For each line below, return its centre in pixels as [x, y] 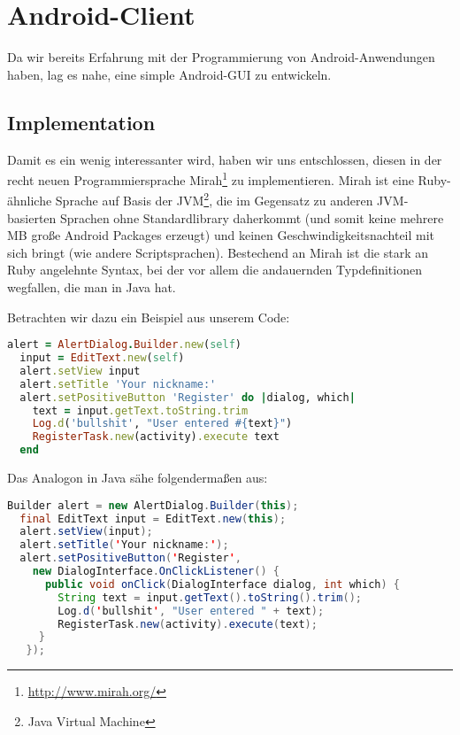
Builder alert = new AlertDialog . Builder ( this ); [153, 505]
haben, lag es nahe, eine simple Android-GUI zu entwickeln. [169, 74]
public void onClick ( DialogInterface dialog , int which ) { [222, 584]
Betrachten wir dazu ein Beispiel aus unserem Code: [149, 317]
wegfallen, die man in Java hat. [92, 286]
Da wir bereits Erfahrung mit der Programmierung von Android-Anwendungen [221, 57]
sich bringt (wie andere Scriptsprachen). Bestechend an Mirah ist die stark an [218, 252]
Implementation [81, 122]
